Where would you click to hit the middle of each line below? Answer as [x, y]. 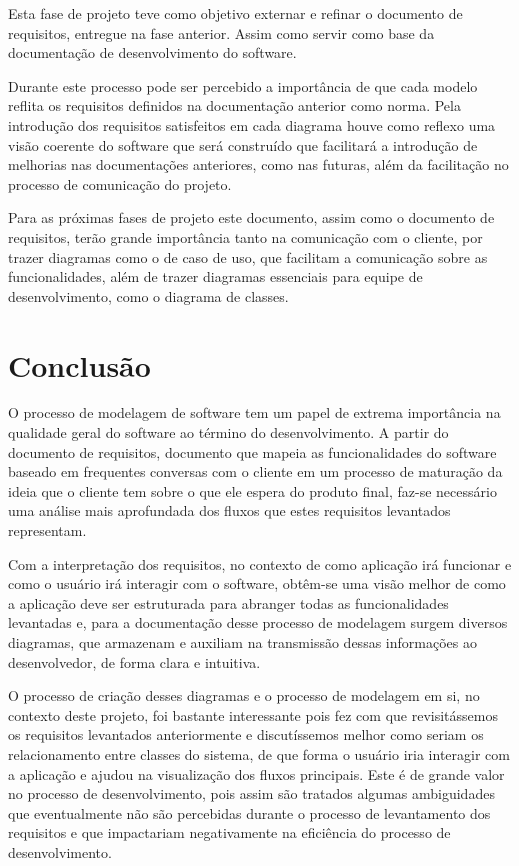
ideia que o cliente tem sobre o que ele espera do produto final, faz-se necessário [252, 490]
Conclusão [79, 364]
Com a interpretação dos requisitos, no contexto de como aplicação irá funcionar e [260, 563]
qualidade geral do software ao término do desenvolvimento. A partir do [228, 432]
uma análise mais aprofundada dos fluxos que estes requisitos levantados [229, 510]
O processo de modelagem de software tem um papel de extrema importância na [254, 412]
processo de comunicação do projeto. [120, 183]
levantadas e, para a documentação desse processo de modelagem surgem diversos [258, 622]
